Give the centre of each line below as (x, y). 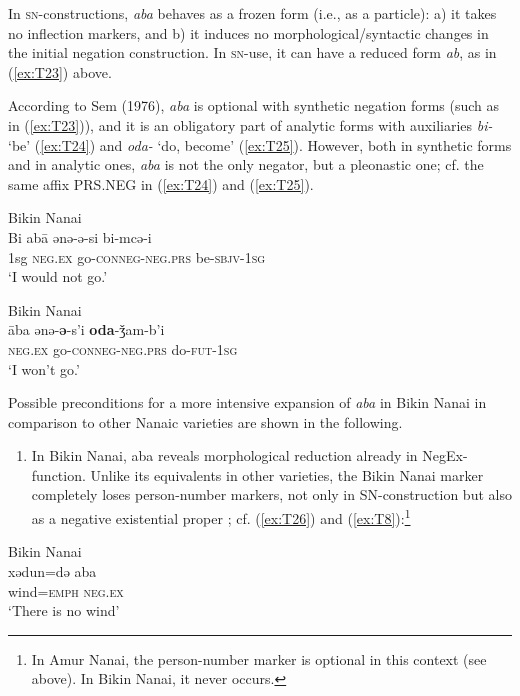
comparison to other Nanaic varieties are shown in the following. (205, 421)
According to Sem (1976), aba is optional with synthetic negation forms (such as (254, 105)
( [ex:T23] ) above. (60, 71)
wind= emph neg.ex (66, 590)
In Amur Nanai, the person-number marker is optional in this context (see (259, 658)
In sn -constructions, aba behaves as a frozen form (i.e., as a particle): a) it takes (252, 13)
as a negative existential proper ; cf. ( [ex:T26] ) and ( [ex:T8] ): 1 (221, 516)
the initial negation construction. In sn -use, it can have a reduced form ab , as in (252, 52)
